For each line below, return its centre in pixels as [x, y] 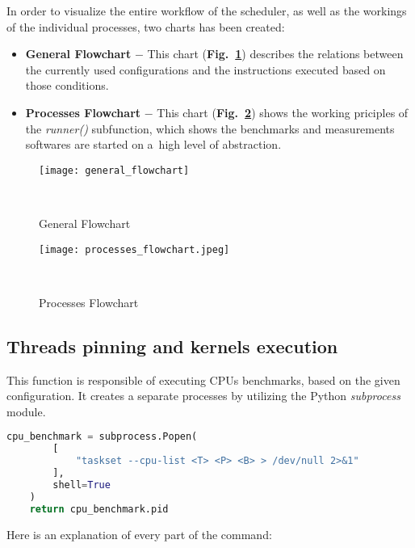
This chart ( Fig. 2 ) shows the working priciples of [283, 112]
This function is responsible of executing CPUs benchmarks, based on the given [203, 379]
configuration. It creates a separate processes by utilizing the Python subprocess [203, 396]
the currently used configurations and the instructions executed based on [205, 69]
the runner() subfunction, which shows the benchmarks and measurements [210, 128]
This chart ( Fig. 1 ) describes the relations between [275, 54]
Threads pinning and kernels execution [172, 346]
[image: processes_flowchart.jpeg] [134, 249]
